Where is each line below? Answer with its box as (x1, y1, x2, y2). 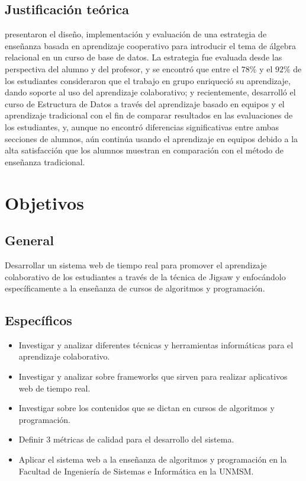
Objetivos (5, 190, 84, 214)
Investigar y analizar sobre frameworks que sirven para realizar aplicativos (18, 370, 288, 383)
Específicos (5, 311, 72, 329)
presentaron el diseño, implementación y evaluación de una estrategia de (5, 28, 267, 40)
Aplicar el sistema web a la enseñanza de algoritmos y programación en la (18, 453, 287, 466)
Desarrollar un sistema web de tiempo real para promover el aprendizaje (5, 258, 267, 271)
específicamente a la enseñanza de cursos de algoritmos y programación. (5, 282, 265, 294)
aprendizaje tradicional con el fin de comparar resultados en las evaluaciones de (5, 109, 293, 121)
